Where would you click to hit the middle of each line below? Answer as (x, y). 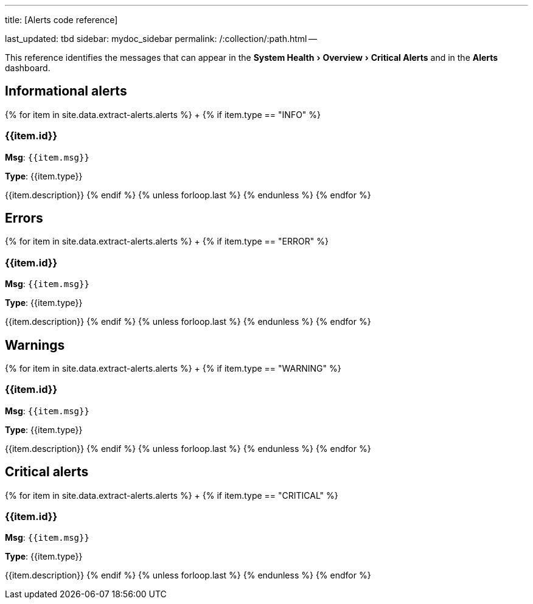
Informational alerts (66, 91)
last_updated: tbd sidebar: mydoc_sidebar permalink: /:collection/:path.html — (161, 39)
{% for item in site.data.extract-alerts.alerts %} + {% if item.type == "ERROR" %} (167, 241)
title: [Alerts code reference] (61, 20)
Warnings (35, 345)
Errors (24, 218)
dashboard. (28, 68)
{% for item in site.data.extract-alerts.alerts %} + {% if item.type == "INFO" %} (163, 114)
